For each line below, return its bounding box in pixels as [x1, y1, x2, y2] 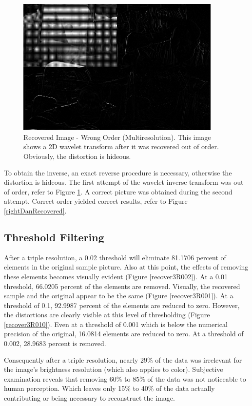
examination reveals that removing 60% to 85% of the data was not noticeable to [4, 373, 246, 384]
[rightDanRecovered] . [4, 205, 67, 215]
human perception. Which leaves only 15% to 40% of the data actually [4, 383, 215, 393]
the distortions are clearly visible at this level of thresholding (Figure [4, 309, 210, 320]
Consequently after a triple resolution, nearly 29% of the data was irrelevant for [4, 354, 242, 365]
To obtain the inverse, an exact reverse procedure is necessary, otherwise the [4, 167, 232, 177]
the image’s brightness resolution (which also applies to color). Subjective [4, 364, 223, 374]
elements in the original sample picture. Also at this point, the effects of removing [4, 262, 249, 272]
